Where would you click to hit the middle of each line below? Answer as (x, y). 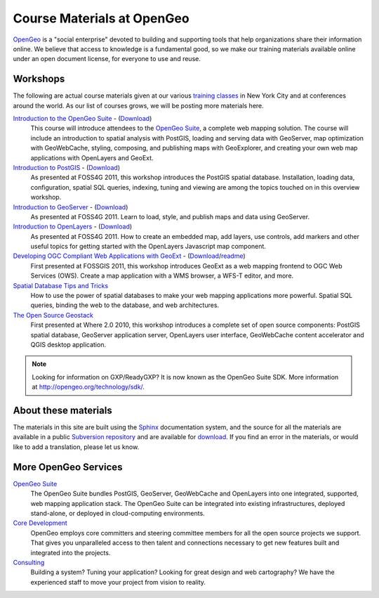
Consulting (29, 562)
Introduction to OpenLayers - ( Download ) (73, 227)
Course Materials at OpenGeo (101, 18)
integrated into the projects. (71, 552)
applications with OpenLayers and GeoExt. (92, 157)
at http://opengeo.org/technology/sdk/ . (88, 387)
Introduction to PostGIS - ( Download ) (67, 167)
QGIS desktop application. (68, 345)
